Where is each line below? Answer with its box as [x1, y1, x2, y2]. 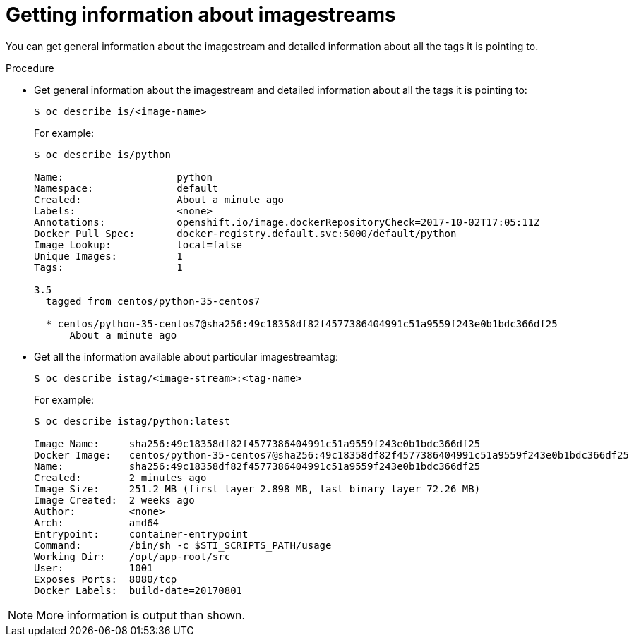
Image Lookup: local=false [34, 238, 243, 250]
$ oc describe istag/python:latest [34, 415, 231, 427]
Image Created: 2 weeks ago [34, 494, 195, 506]
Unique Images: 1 [34, 250, 183, 262]
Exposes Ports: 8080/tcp [34, 573, 177, 585]
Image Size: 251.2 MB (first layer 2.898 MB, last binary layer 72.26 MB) [34, 483, 481, 495]
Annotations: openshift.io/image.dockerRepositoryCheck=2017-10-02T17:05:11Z [34, 216, 540, 228]
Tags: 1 [34, 261, 183, 273]
